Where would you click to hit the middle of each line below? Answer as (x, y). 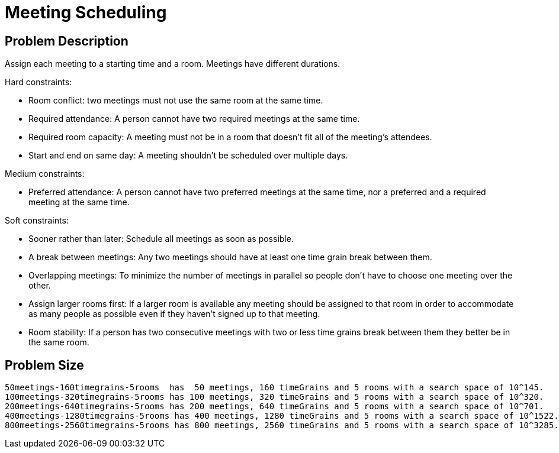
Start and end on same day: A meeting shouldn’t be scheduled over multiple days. (188, 156)
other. (40, 286)
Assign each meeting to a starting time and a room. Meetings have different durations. (173, 64)
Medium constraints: (45, 174)
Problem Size (44, 365)
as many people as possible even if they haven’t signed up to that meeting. (174, 314)
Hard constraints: (38, 82)
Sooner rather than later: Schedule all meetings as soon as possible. (161, 239)
